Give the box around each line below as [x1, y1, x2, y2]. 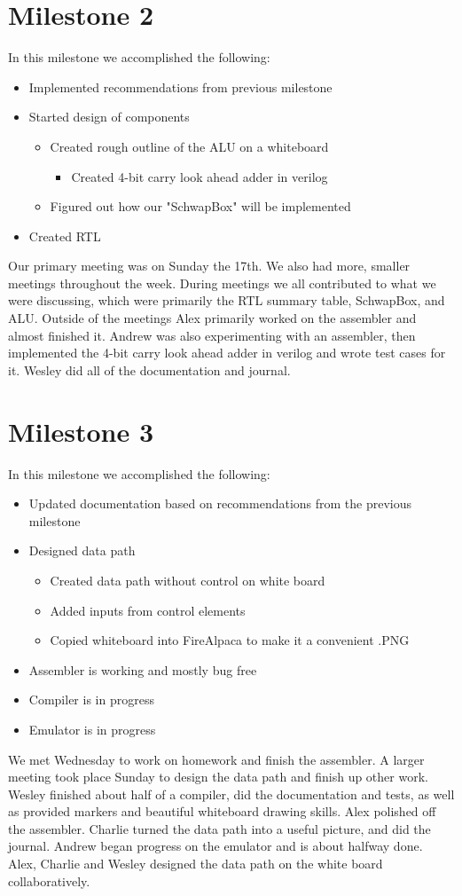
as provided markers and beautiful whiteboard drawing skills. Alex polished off [8, 802, 436, 821]
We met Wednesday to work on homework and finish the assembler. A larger [8, 750, 425, 768]
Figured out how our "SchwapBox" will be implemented [50, 197, 351, 216]
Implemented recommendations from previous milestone [28, 77, 333, 96]
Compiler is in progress [28, 690, 154, 709]
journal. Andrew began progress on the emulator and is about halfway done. [8, 837, 423, 855]
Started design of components [28, 107, 190, 126]
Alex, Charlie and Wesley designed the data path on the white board [8, 854, 383, 873]
